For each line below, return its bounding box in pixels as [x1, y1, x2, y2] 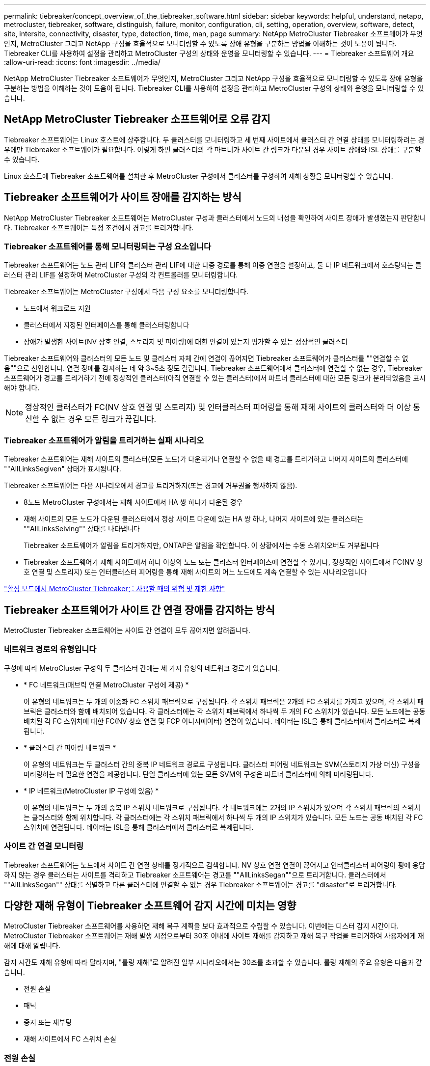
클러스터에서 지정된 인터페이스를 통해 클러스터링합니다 [24, 321, 189, 329]
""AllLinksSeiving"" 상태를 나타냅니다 [24, 524, 140, 533]
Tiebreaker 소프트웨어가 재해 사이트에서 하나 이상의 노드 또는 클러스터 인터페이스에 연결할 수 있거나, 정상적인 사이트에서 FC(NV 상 [24, 558, 423, 567]
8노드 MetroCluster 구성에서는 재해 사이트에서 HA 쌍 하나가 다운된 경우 [24, 498, 243, 507]
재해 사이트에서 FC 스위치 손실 [24, 1035, 116, 1043]
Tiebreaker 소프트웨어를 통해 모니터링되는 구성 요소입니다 [4, 242, 212, 252]
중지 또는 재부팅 [24, 1018, 72, 1027]
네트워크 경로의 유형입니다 [4, 644, 97, 655]
